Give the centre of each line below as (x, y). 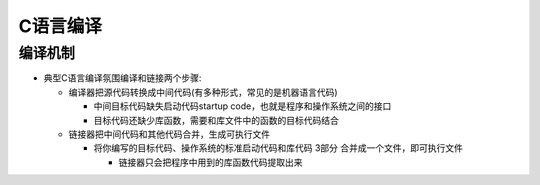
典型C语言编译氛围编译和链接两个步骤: (122, 78)
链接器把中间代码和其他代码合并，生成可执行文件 (169, 134)
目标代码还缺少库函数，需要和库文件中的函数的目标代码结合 (216, 120)
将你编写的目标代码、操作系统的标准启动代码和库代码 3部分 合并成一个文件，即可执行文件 (278, 148)
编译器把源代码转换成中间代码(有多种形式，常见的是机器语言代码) (203, 92)
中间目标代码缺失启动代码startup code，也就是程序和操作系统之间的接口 (242, 106)
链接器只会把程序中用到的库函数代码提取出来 (210, 162)
